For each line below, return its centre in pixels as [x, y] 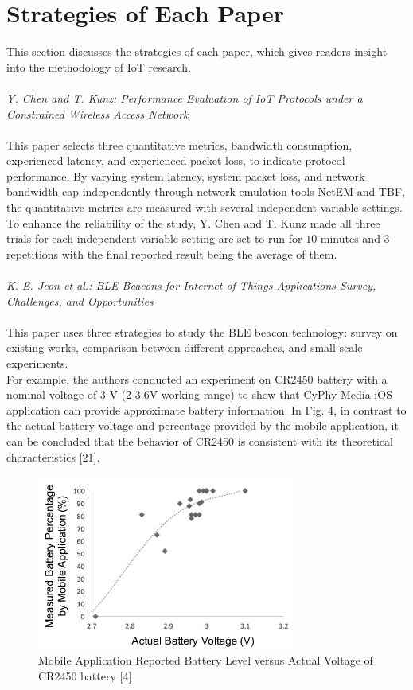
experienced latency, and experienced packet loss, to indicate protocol [176, 160]
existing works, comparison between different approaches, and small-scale [185, 347]
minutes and [350, 238]
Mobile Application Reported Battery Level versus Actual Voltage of [206, 660]
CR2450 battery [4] [85, 675]
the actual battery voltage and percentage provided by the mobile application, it [203, 425]
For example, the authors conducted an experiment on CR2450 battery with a [197, 378]
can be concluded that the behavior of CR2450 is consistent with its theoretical [200, 441]
